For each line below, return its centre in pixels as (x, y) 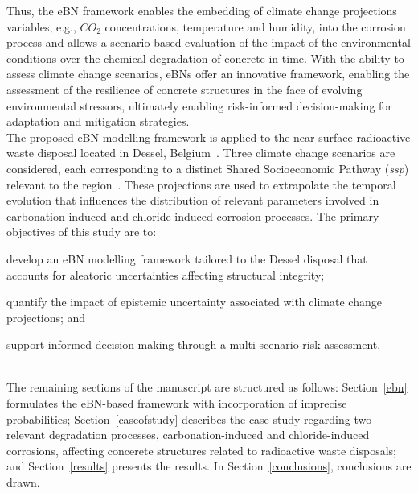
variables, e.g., (41, 26)
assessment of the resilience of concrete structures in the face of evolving (184, 89)
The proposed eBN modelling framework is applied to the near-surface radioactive (209, 137)
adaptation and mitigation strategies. (98, 121)
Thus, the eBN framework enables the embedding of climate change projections (202, 10)
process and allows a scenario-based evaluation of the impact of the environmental (209, 42)
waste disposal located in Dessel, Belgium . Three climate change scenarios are (201, 153)
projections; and (46, 317)
